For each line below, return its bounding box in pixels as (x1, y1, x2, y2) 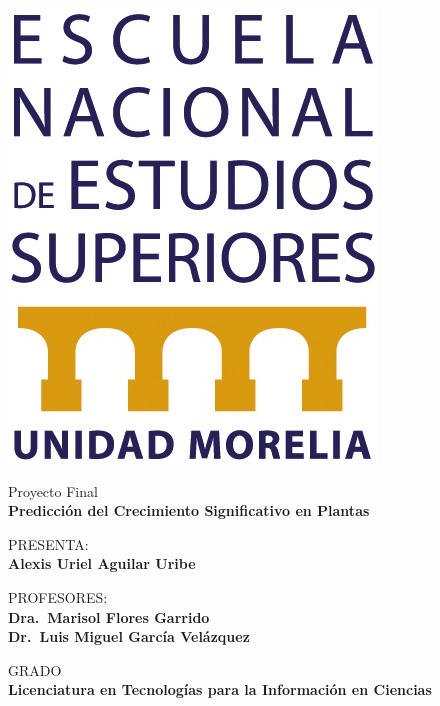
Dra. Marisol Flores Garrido (8, 606, 210, 627)
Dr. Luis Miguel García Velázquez (8, 626, 250, 647)
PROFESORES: (8, 586, 108, 607)
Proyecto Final (8, 480, 98, 501)
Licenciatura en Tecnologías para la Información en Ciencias (8, 679, 432, 700)
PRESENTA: (8, 533, 89, 554)
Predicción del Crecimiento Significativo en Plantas (8, 500, 370, 521)
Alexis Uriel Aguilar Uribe (8, 553, 196, 574)
